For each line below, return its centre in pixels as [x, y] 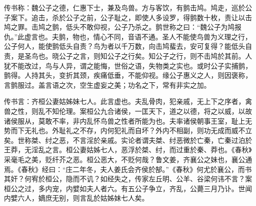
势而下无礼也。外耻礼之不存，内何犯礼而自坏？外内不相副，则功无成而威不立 [128, 130]
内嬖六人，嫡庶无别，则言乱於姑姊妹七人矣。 [76, 198]
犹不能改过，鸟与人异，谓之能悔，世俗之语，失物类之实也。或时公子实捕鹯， [128, 65]
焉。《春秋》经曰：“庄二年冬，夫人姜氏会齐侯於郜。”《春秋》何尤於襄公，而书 [128, 169]
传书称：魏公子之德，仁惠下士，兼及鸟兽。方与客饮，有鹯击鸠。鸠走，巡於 [125, 7]
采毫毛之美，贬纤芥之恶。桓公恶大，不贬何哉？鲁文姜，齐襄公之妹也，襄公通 [128, 159]
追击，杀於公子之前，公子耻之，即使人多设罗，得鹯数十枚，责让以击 [142, 17]
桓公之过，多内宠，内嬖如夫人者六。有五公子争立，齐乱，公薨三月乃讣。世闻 [128, 188]
